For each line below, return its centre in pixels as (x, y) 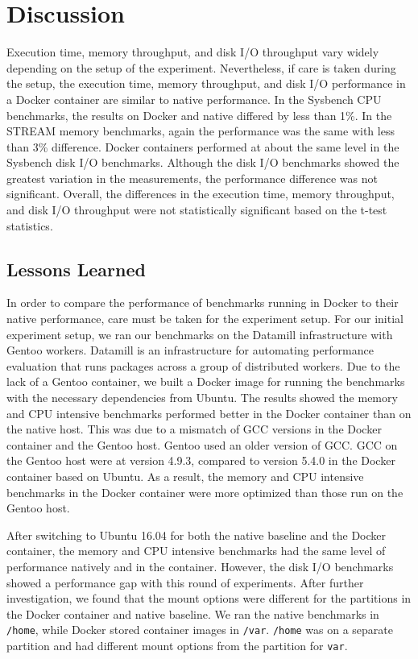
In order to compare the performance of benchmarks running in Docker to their (203, 303)
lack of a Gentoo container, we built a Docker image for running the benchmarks (206, 381)
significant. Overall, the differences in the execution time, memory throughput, (201, 194)
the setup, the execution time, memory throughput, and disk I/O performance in (206, 83)
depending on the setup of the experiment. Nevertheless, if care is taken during (201, 67)
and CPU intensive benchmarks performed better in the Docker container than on (209, 413)
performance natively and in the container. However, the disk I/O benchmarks (200, 566)
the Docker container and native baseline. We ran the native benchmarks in (193, 613)
